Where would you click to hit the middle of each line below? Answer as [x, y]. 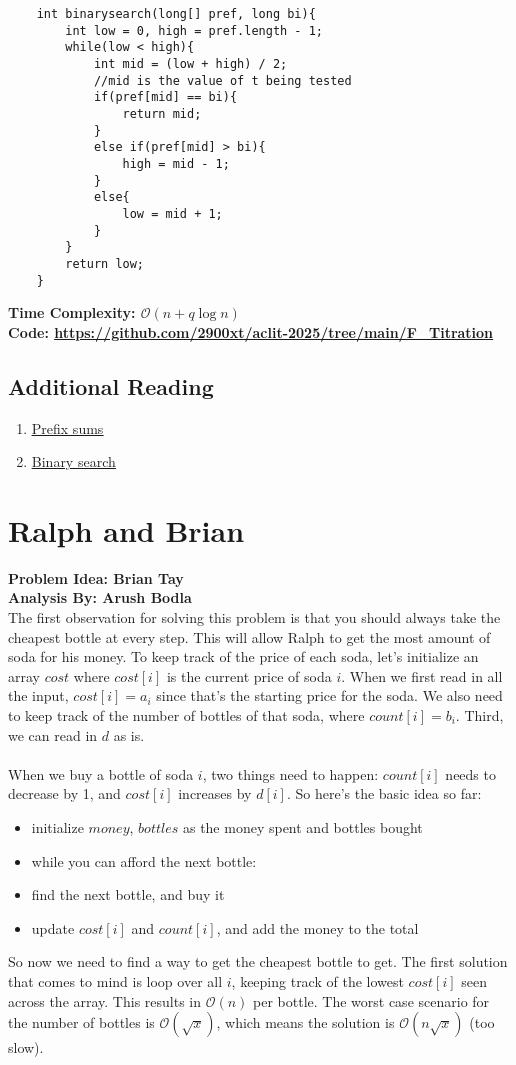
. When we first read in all [422, 675]
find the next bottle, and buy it [128, 894]
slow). [26, 1047]
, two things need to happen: [290, 773]
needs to [470, 773]
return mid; [162, 113]
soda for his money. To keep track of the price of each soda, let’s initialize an [243, 656]
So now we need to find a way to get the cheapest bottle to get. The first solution [258, 961]
